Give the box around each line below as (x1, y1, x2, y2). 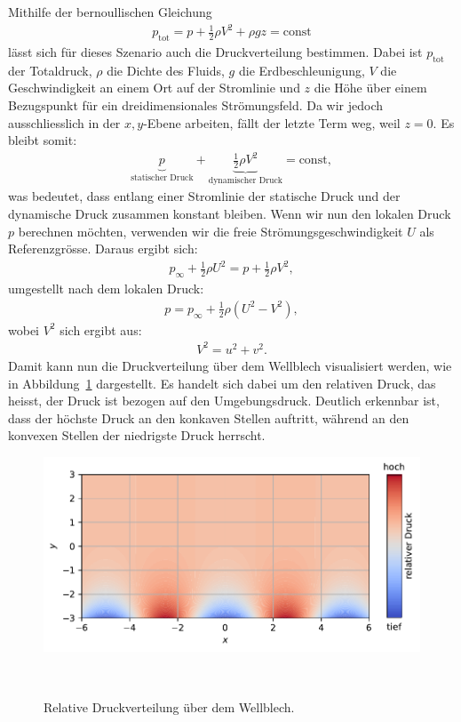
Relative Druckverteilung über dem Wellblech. (44, 697, 295, 716)
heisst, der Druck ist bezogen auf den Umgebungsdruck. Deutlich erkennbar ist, (8, 391, 440, 410)
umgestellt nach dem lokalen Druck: (8, 279, 204, 298)
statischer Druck (131, 173, 194, 183)
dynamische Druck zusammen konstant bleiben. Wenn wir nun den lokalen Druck (8, 205, 451, 223)
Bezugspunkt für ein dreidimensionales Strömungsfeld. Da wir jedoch (8, 95, 384, 114)
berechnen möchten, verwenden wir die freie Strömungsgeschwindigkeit (18, 221, 403, 240)
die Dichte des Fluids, (107, 60, 225, 79)
